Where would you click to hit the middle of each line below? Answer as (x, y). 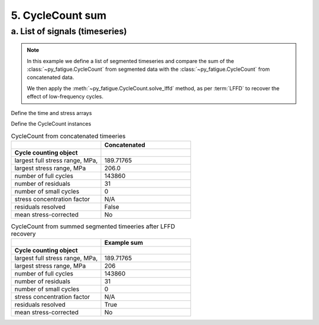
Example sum (124, 243)
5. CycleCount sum (59, 15)
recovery (23, 234)
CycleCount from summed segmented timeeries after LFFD (93, 226)
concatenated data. (51, 77)
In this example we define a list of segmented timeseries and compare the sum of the (131, 61)
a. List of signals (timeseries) (69, 31)
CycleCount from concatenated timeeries (69, 136)
